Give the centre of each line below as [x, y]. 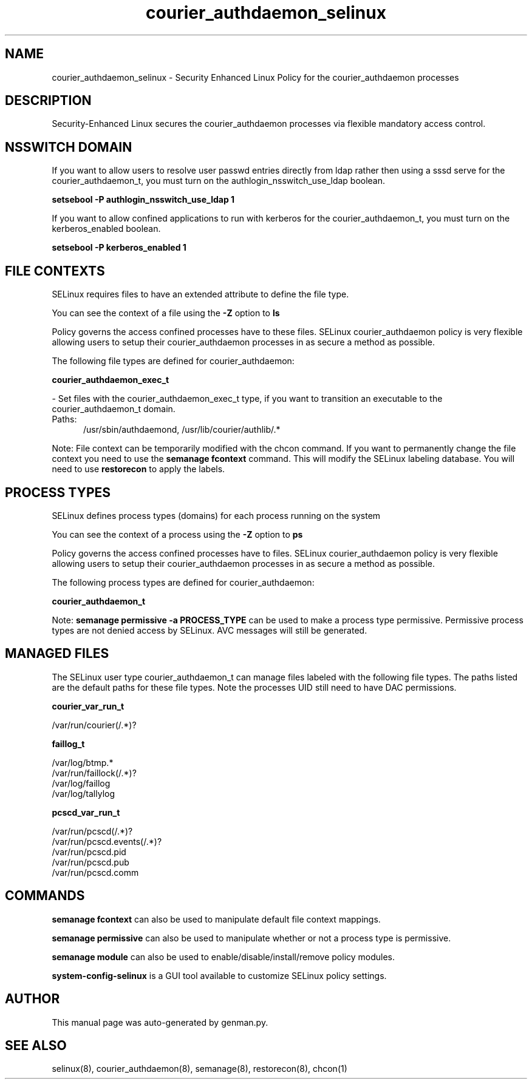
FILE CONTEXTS [55, 271]
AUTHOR [32, 999]
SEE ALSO [36, 1045]
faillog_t [68, 744]
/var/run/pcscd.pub [90, 862]
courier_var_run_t [88, 706]
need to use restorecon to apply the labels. [138, 469]
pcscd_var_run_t [86, 812]
